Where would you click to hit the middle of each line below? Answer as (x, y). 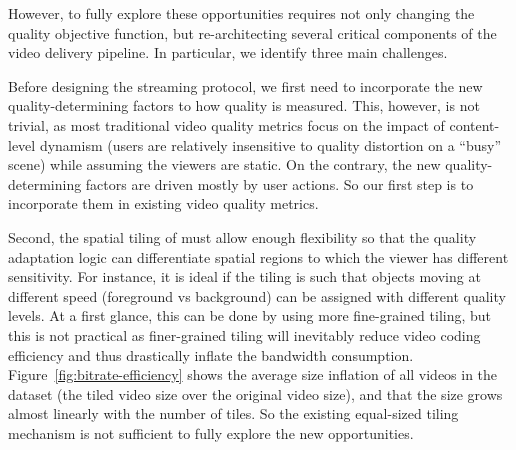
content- (474, 124)
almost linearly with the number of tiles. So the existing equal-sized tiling (233, 413)
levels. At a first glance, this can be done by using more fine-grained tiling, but (250, 315)
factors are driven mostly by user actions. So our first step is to (279, 183)
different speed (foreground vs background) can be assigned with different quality (257, 295)
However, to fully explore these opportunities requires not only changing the (241, 13)
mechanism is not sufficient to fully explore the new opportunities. (211, 432)
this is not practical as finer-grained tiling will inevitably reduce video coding (244, 334)
